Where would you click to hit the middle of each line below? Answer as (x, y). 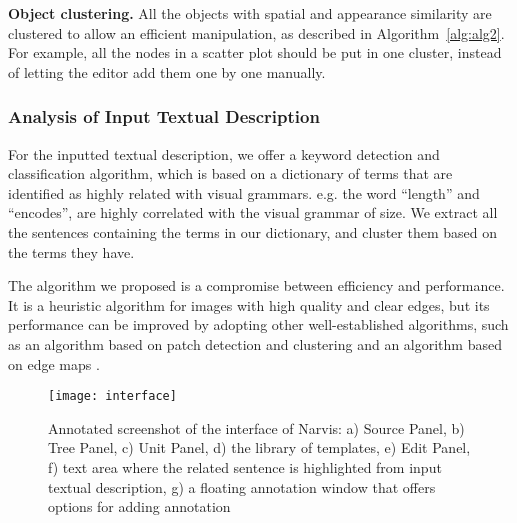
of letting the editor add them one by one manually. (167, 71)
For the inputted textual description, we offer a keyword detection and (224, 153)
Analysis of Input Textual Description (164, 116)
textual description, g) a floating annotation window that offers (242, 486)
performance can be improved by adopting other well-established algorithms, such (258, 324)
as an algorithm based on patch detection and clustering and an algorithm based (255, 343)
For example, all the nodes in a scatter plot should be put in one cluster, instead (255, 52)
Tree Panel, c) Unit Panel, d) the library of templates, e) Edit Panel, (259, 447)
